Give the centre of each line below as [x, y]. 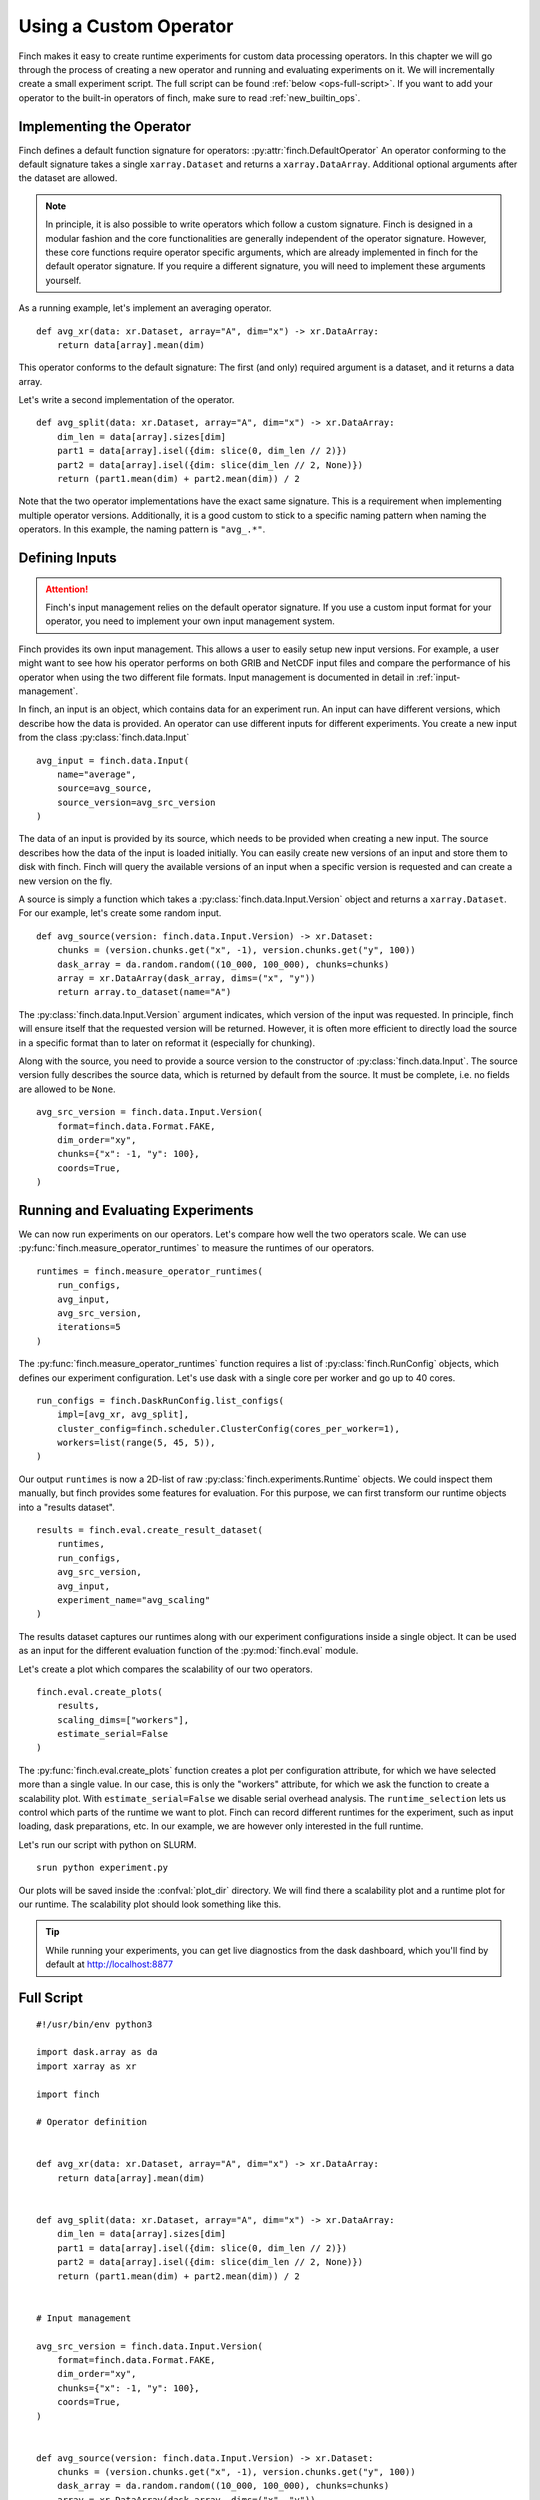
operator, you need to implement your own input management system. [190, 621]
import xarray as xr [86, 2066]
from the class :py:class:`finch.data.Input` [104, 737]
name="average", [96, 774]
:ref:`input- [438, 677]
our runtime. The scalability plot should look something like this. [150, 1904]
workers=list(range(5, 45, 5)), [136, 1443]
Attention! [67, 589]
